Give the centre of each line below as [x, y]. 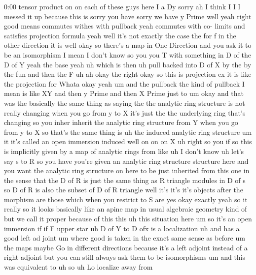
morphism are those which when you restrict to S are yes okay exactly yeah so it [126, 199]
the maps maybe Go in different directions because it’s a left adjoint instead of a [126, 247]
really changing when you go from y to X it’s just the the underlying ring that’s [125, 112]
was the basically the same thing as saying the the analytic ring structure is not [125, 103]
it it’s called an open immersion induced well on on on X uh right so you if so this [128, 141]
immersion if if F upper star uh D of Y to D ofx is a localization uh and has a [122, 228]
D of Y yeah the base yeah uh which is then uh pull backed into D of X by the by [128, 64]
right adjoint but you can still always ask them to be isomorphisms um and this [125, 257]
